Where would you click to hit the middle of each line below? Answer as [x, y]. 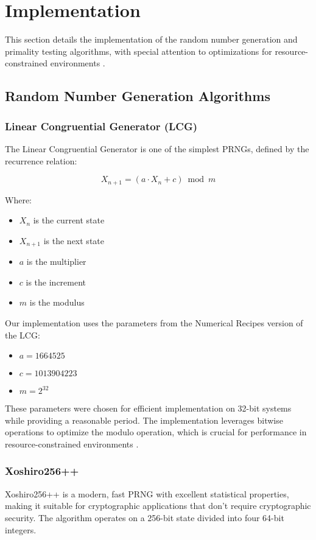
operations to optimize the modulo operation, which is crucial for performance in [156, 432]
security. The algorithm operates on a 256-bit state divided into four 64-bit [145, 517]
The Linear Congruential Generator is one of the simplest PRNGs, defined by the [157, 148]
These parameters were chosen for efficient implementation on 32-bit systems [148, 408]
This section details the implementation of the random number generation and [151, 39]
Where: [18, 199]
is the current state [69, 220]
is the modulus [57, 302]
